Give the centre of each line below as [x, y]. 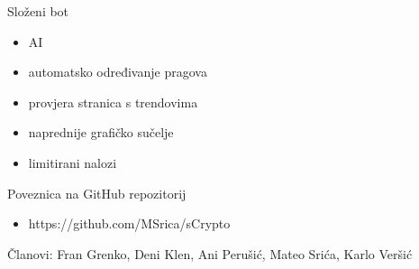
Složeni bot [38, 11]
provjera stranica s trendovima [113, 102]
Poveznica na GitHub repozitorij [97, 193]
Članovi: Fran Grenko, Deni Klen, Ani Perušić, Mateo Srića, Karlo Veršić [210, 253]
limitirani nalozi [73, 162]
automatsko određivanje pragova [118, 72]
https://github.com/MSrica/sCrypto [129, 223]
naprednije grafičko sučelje [101, 132]
